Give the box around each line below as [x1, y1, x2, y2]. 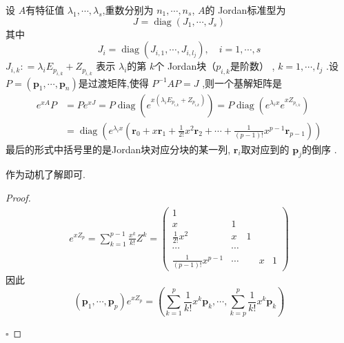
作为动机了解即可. [6, 167, 85, 182]
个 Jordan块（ [154, 59, 216, 73]
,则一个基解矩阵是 [202, 75, 283, 90]
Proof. [6, 190, 31, 205]
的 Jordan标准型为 [205, 3, 286, 17]
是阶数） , [230, 59, 275, 73]
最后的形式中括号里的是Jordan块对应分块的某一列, [6, 141, 231, 156]
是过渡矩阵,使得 [78, 75, 149, 90]
